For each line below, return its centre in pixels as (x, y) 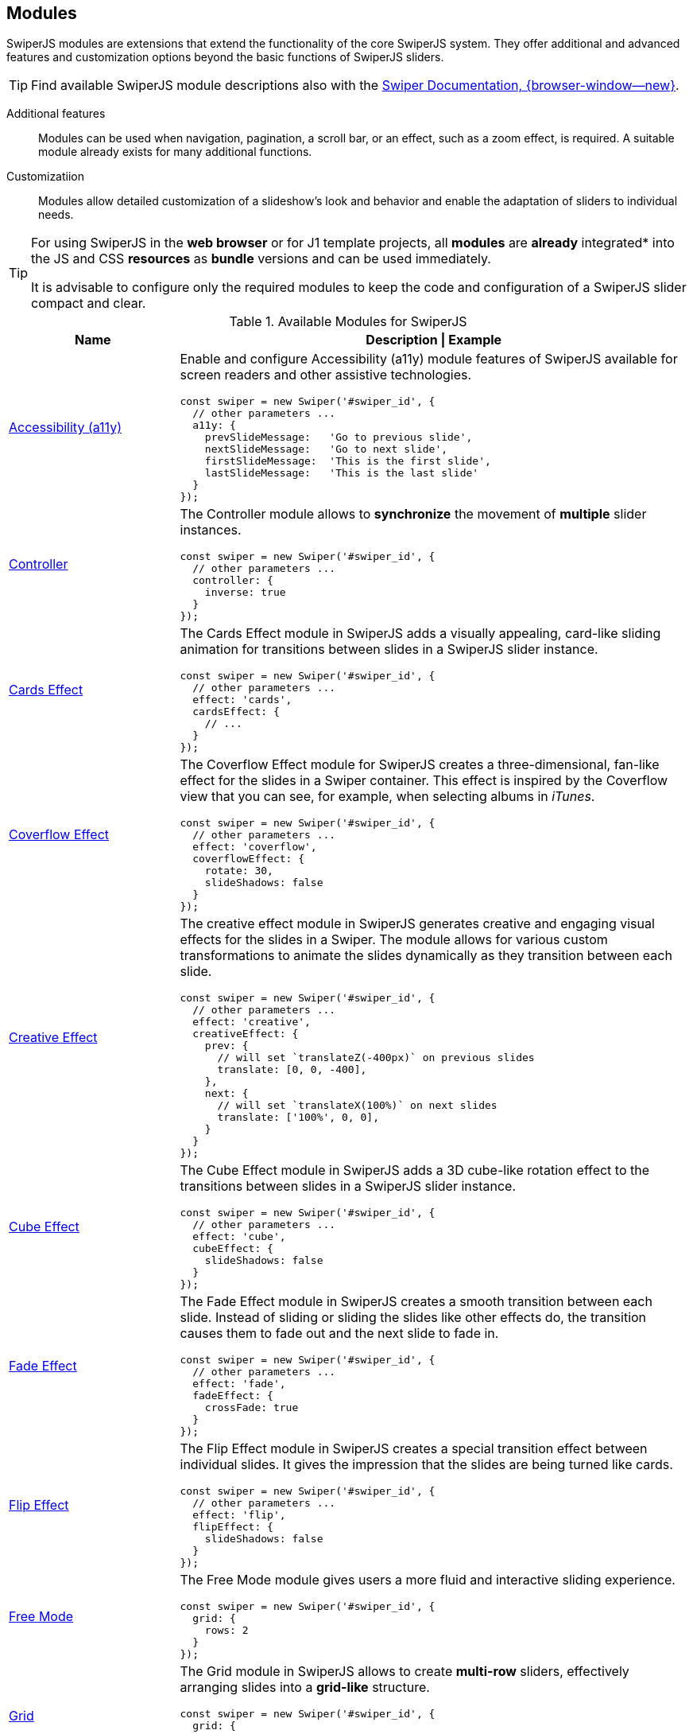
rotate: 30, (239, 871)
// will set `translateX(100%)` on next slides (357, 1106)
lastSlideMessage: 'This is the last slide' (342, 473)
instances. (211, 530)
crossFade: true (252, 1408)
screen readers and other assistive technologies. (326, 375)
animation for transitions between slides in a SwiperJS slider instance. (389, 649)
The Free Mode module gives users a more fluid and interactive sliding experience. (428, 1580)
